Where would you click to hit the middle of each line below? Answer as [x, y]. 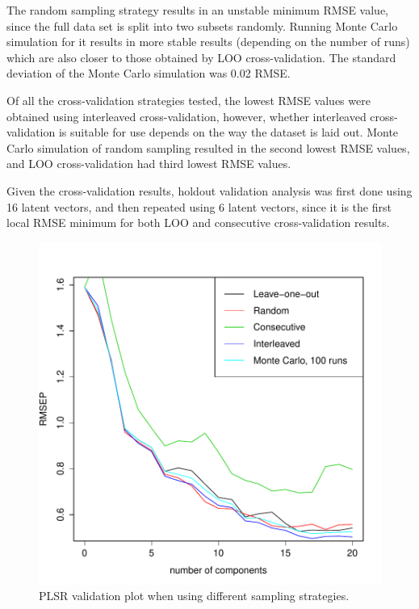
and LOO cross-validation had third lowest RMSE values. [149, 164]
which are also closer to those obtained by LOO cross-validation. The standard [201, 57]
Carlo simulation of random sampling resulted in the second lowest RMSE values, [208, 147]
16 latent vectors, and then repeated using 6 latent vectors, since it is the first [199, 206]
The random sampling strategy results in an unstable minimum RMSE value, [198, 10]
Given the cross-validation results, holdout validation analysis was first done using [209, 190]
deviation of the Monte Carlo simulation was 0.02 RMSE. [149, 73]
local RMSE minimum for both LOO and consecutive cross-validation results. [198, 223]
